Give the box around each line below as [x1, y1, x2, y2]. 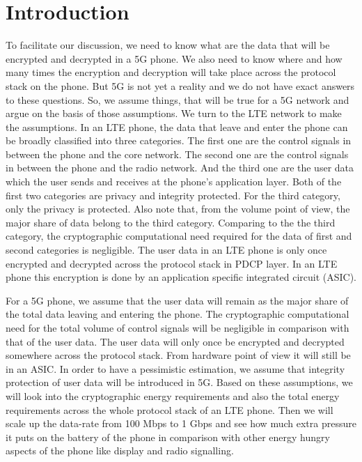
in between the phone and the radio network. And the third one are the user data [6, 160, 354, 175]
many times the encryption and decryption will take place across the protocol [6, 65, 336, 79]
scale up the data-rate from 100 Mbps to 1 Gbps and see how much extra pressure [6, 416, 356, 431]
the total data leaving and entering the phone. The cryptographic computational [6, 307, 349, 321]
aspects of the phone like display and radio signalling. [6, 443, 234, 458]
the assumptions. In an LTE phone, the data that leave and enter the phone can [6, 119, 348, 134]
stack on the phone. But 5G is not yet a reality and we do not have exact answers [6, 78, 355, 93]
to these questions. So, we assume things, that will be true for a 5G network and [6, 92, 349, 107]
